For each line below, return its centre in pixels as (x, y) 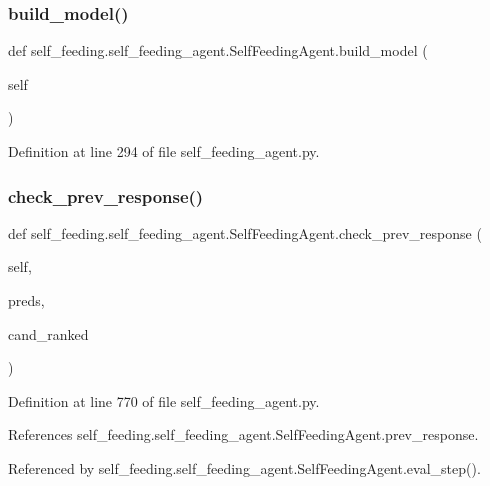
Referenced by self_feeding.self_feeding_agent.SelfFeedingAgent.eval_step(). (244, 467)
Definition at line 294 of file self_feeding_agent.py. (164, 151)
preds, (26, 300)
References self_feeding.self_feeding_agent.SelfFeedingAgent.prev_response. (243, 434)
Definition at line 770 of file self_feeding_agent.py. (164, 400)
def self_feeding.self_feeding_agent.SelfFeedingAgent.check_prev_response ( (245, 232)
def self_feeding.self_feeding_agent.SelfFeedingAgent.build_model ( (218, 50)
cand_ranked (48, 333)
